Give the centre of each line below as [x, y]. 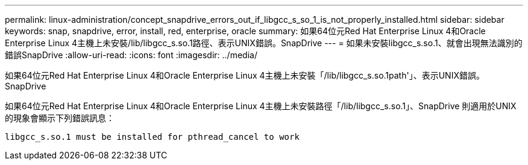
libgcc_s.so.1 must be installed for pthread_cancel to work [152, 137]
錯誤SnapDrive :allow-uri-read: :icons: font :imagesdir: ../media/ [131, 55]
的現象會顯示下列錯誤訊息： [60, 118]
